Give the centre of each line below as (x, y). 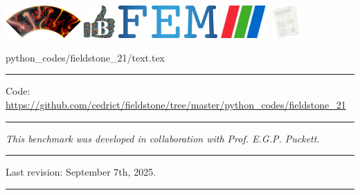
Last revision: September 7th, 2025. (81, 172)
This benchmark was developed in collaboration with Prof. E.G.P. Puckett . (163, 138)
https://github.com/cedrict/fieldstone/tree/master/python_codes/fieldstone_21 (176, 105)
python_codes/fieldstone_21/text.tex (85, 57)
